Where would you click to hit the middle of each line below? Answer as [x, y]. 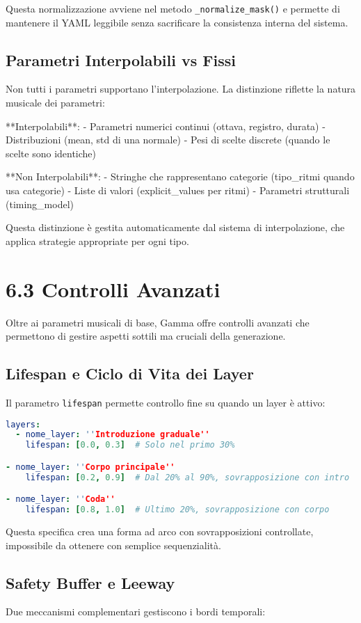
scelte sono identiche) [51, 153]
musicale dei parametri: [55, 103]
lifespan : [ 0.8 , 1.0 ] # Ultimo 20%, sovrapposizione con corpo [177, 510]
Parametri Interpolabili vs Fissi [121, 60]
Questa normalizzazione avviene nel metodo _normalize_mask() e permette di [173, 8]
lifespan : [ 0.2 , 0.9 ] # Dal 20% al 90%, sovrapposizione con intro [187, 477]
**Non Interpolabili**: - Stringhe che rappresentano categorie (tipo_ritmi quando [180, 176]
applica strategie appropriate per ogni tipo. [97, 240]
